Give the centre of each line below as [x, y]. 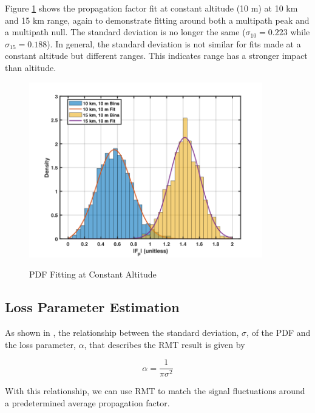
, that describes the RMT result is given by [164, 344]
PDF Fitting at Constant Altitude [93, 274]
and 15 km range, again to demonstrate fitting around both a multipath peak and [157, 20]
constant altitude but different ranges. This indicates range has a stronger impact [156, 56]
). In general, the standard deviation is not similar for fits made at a [174, 43]
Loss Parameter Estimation [92, 307]
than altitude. [31, 67]
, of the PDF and [279, 332]
